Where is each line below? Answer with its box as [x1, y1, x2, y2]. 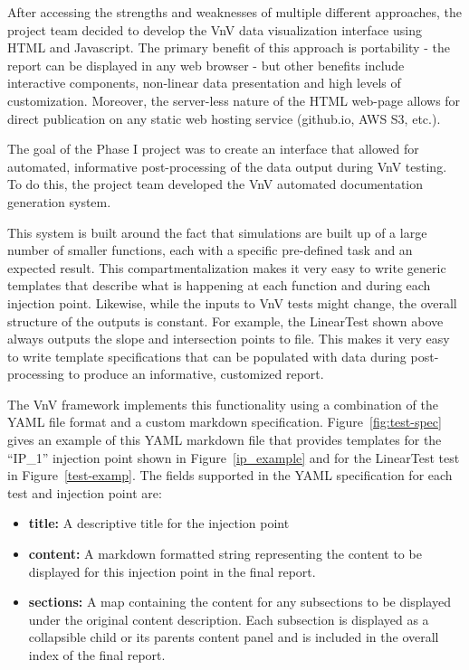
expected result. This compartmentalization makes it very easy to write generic [7, 258, 446, 277]
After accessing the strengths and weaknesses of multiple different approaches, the [7, 3, 462, 21]
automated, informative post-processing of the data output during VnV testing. [7, 156, 447, 175]
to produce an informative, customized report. [68, 364, 324, 383]
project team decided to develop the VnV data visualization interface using [7, 20, 422, 39]
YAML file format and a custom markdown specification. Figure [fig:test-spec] [7, 412, 442, 431]
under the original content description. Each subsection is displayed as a [28, 609, 429, 628]
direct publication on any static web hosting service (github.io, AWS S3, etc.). [7, 109, 441, 127]
